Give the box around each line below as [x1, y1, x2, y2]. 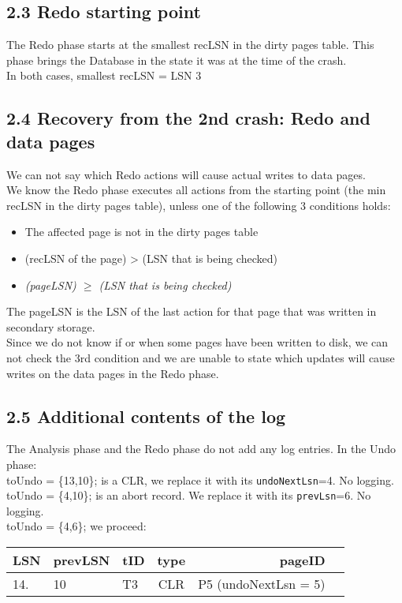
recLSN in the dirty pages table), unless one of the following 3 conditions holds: [6, 197, 391, 213]
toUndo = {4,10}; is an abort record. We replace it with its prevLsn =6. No [6, 487, 371, 504]
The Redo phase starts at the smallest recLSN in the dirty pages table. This [6, 36, 374, 53]
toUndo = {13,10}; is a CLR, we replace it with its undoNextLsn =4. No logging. [6, 471, 394, 488]
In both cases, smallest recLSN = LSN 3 [6, 67, 202, 84]
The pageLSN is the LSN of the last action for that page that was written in [6, 303, 377, 320]
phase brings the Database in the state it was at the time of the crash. [6, 51, 347, 68]
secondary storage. [6, 318, 95, 335]
